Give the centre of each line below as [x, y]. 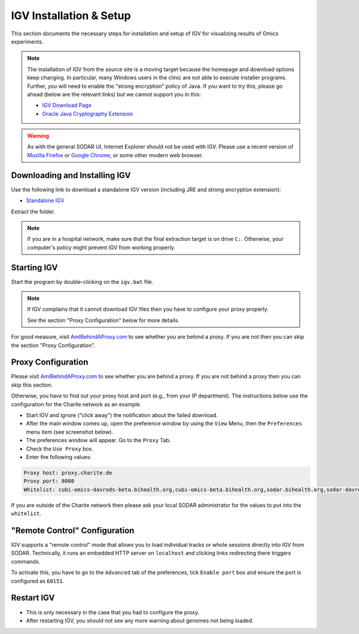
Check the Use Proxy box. [60, 449]
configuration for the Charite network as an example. [76, 404]
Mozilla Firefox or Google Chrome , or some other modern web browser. [115, 155]
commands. [26, 561]
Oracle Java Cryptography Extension [88, 114]
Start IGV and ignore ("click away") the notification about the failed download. [122, 415]
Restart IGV [33, 598]
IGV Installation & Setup [71, 16]
